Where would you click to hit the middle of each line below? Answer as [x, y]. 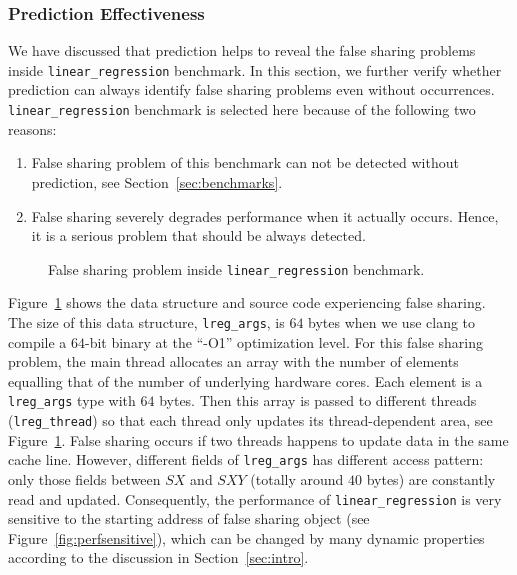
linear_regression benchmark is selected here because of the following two [242, 109]
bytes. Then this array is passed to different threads [318, 400]
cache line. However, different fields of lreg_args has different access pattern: [246, 459]
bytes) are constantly [431, 478]
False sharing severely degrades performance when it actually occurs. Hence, [265, 215]
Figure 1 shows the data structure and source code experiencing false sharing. [247, 302]
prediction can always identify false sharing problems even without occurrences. [251, 89]
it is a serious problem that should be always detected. [198, 235]
